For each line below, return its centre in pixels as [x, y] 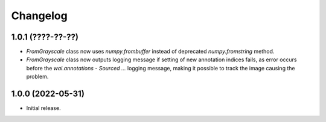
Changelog [39, 16]
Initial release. [43, 108]
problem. [37, 77]
